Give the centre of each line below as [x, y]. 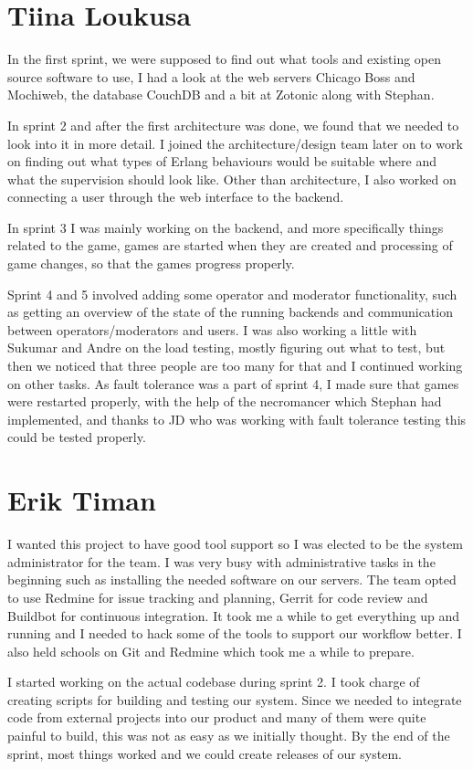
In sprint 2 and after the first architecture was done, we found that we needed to [233, 125]
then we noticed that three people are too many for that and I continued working [235, 366]
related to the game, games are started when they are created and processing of [230, 245]
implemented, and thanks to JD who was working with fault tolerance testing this [237, 419]
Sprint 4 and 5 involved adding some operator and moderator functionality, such [232, 294]
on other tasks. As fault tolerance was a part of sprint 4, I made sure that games [233, 383]
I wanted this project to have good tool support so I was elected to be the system [236, 544]
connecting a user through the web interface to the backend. [176, 197]
